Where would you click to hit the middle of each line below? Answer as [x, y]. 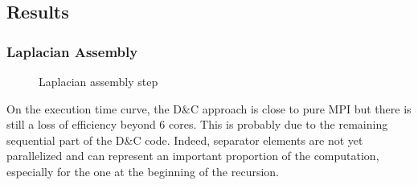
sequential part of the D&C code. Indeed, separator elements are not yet [185, 140]
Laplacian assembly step [98, 81]
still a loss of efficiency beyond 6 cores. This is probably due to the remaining [197, 124]
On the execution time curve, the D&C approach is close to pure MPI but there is [209, 108]
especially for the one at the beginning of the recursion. [143, 171]
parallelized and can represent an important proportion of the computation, [193, 156]
